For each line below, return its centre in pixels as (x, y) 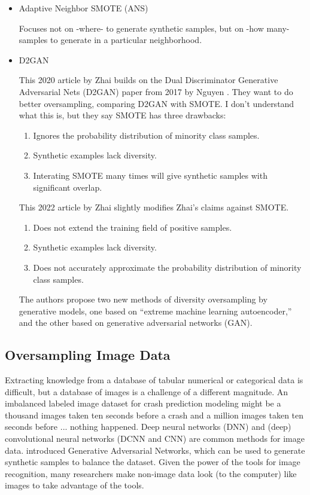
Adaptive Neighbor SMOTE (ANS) (83, 8)
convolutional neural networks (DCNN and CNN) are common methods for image (155, 439)
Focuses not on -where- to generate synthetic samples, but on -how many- (154, 28)
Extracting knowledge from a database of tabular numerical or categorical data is (154, 380)
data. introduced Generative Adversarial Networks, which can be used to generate (155, 450)
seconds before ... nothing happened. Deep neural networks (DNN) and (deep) (148, 427)
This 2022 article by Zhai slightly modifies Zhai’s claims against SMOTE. (154, 207)
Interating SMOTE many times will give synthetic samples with (150, 175)
